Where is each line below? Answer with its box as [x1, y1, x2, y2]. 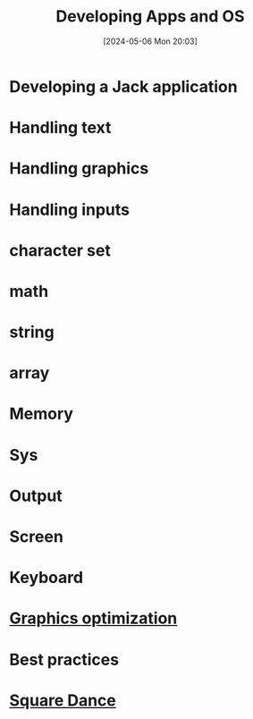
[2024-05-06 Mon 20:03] [102, 36, 198, 47]
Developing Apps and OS [55, 6, 245, 27]
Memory [9, 404, 74, 424]
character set [9, 240, 112, 260]
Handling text [9, 118, 112, 138]
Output [9, 486, 63, 506]
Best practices [9, 649, 119, 670]
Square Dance [9, 690, 116, 710]
